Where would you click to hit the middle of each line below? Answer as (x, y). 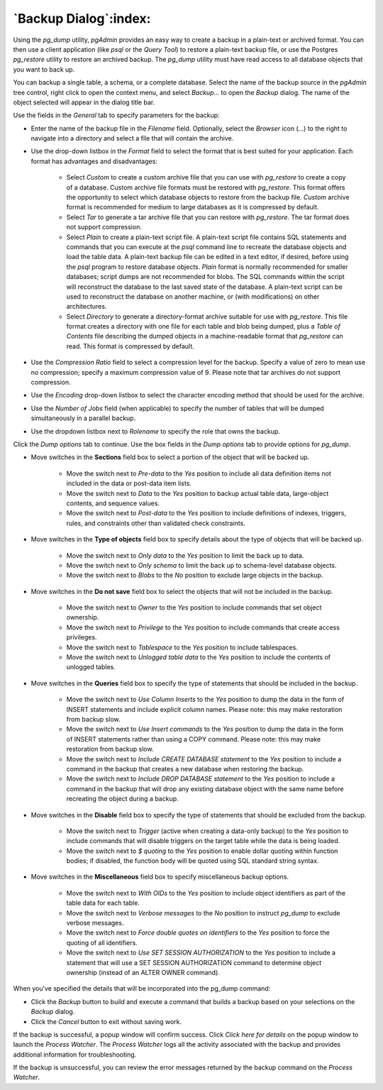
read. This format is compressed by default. (130, 346)
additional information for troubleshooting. (75, 1055)
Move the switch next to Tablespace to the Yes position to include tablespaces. (182, 647)
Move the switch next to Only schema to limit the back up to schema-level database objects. (201, 565)
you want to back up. (44, 69)
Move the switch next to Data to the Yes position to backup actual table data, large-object (198, 493)
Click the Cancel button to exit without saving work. (106, 1021)
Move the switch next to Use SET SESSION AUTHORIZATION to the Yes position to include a (201, 953)
